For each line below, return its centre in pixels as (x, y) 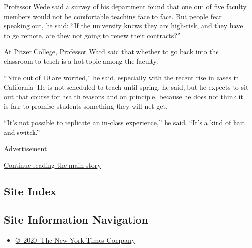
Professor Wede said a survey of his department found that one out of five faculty (125, 6)
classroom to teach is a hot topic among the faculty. (81, 61)
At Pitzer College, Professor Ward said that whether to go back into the (111, 51)
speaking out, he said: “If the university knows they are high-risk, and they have (124, 26)
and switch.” (22, 132)
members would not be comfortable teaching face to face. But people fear (113, 16)
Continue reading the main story (52, 164)
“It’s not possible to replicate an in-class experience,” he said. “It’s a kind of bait (125, 122)
